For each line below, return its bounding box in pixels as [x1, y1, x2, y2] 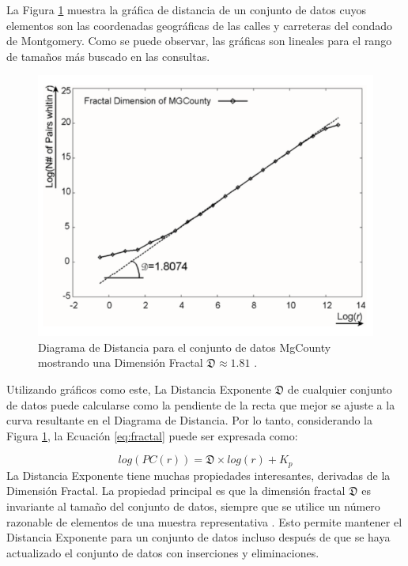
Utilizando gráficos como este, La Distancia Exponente [6, 381, 271, 397]
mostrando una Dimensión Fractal [38, 354, 203, 371]
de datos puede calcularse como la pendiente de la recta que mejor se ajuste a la [6, 396, 395, 413]
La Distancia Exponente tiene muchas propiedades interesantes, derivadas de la [6, 466, 391, 483]
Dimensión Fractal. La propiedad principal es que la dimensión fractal [6, 482, 346, 499]
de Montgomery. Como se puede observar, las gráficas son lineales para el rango [6, 32, 392, 49]
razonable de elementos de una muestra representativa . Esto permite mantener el [6, 513, 402, 530]
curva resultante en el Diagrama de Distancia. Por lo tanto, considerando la [6, 412, 373, 428]
